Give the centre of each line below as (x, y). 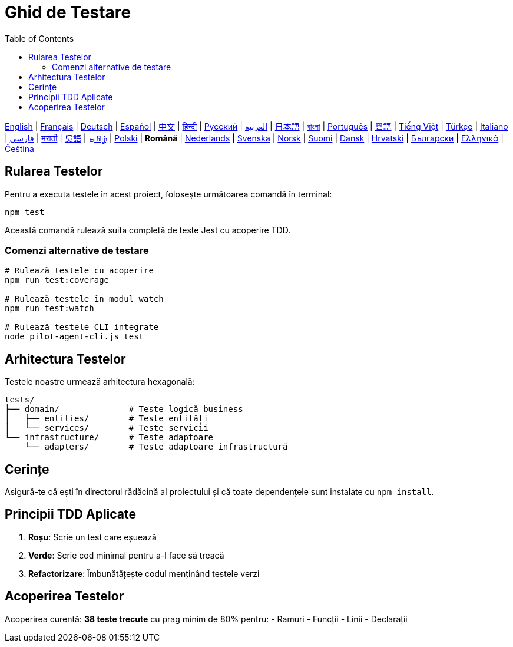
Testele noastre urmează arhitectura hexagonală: (100, 382)
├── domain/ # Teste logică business (124, 409)
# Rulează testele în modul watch (84, 299)
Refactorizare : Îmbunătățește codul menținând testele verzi (144, 573)
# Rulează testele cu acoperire (79, 271)
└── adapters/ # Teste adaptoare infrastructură (156, 447)
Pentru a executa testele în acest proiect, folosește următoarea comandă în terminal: (168, 194)
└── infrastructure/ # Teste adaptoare (109, 438)
